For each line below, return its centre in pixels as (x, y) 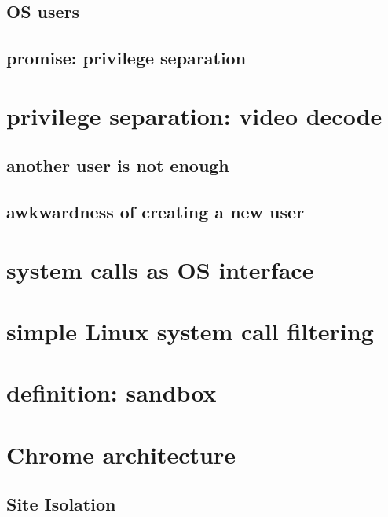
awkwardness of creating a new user (156, 212)
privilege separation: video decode (194, 115)
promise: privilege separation (126, 58)
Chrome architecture (121, 454)
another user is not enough (118, 165)
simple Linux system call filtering (190, 331)
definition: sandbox (112, 392)
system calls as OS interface (160, 269)
